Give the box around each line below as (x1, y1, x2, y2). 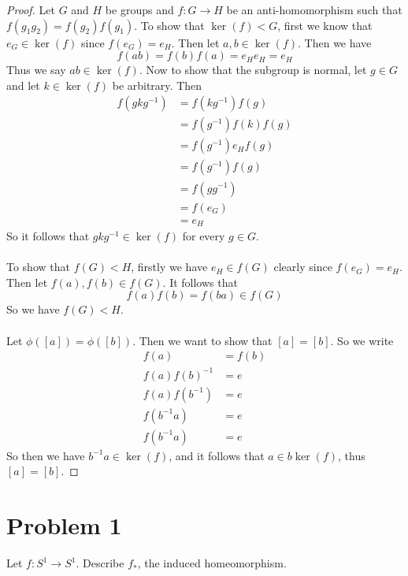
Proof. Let (6, 2, 55, 17)
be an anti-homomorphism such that (226, 2, 402, 17)
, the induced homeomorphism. (137, 555, 287, 571)
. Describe (76, 555, 124, 571)
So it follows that (6, 228, 90, 244)
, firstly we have (131, 258, 208, 275)
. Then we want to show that (132, 332, 273, 348)
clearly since (273, 258, 332, 275)
